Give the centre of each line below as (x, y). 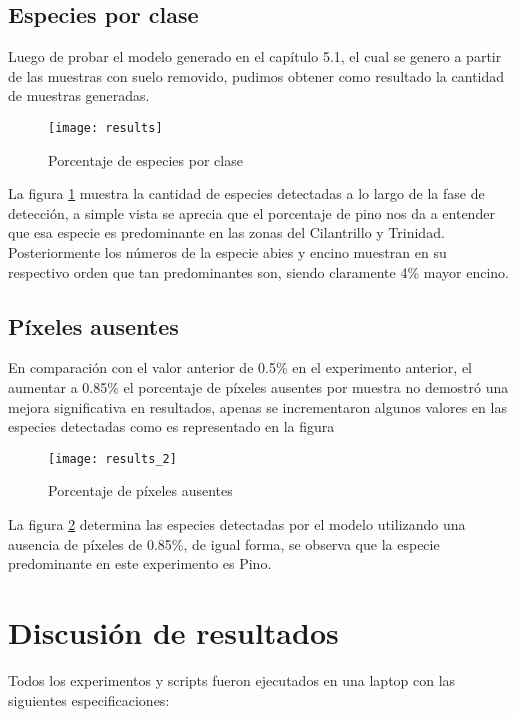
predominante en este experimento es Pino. (140, 563)
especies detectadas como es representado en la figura (171, 426)
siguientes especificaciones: (89, 699)
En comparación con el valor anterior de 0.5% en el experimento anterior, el (240, 367)
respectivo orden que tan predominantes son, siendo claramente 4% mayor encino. (258, 271)
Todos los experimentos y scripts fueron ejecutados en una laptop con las (232, 679)
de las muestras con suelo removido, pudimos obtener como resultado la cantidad (256, 75)
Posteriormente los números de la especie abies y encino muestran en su (227, 252)
